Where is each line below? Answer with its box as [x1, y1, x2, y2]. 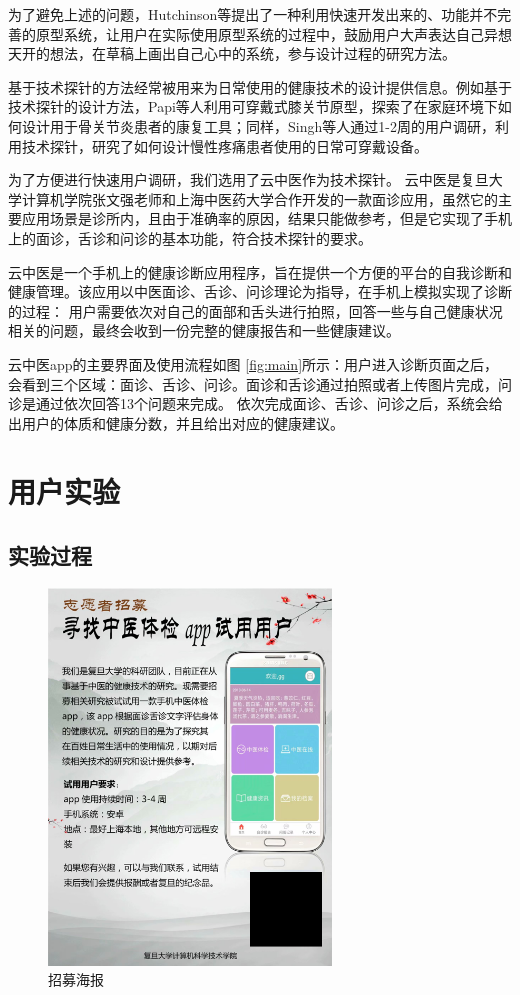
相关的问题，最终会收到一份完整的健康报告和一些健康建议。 [8, 320, 400, 341]
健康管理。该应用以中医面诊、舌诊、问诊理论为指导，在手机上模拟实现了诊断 [8, 281, 512, 302]
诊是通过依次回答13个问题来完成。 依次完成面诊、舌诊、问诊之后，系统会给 [8, 393, 503, 414]
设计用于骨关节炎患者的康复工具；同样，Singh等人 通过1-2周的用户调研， [21, 115, 495, 136]
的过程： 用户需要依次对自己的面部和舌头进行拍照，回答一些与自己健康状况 [8, 300, 503, 321]
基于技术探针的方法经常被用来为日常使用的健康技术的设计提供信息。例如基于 [8, 76, 512, 97]
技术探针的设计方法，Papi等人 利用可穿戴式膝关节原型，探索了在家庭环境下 [8, 96, 498, 117]
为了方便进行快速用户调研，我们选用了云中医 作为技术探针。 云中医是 [8, 169, 461, 190]
